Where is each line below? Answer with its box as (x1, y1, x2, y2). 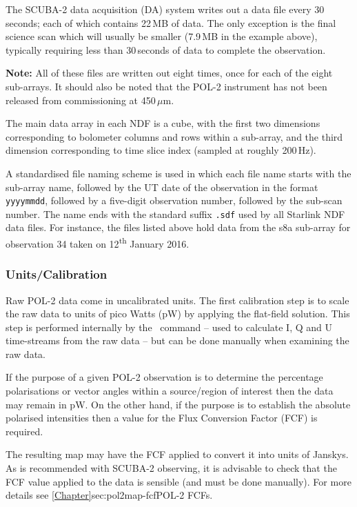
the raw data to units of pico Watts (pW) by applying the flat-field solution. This (6, 306, 350, 321)
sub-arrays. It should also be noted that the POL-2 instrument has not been (6, 79, 327, 93)
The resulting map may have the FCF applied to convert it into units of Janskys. (6, 447, 349, 461)
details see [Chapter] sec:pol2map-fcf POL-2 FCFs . (6, 488, 213, 502)
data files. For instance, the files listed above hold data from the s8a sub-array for (6, 220, 351, 235)
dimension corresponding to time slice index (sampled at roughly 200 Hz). (6, 143, 316, 157)
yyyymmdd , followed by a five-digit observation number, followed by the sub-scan (6, 193, 343, 208)
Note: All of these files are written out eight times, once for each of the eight (6, 66, 333, 80)
